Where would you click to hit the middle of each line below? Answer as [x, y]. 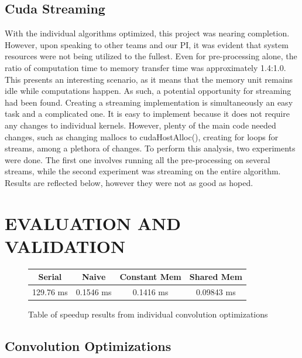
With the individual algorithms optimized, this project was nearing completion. [147, 33]
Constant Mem [150, 277]
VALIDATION [65, 246]
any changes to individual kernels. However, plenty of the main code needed [140, 125]
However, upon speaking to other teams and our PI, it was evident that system [147, 44]
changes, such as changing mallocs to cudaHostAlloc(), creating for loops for [142, 136]
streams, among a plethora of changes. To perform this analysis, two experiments [150, 148]
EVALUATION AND [93, 223]
